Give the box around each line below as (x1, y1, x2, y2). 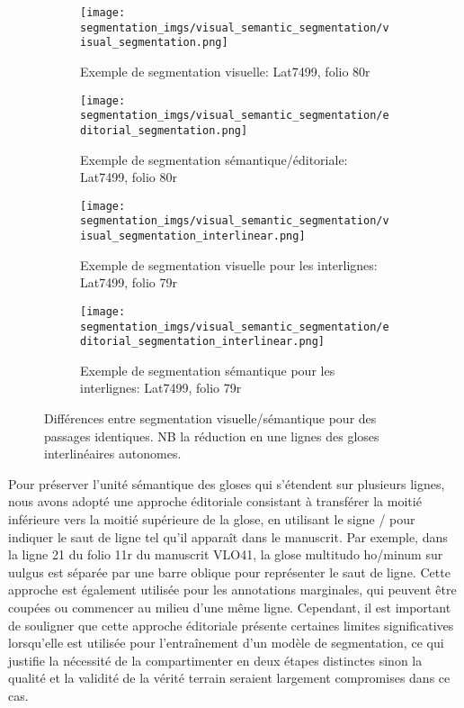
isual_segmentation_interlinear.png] (80, 230, 306, 243)
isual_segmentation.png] (80, 36, 228, 50)
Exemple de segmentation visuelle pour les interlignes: (80, 255, 378, 274)
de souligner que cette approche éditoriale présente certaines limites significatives (8, 615, 454, 634)
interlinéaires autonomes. (44, 444, 182, 463)
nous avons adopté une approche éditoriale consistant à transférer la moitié (8, 492, 422, 511)
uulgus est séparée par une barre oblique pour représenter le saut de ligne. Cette (8, 562, 451, 581)
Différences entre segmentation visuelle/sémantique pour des (44, 409, 377, 428)
